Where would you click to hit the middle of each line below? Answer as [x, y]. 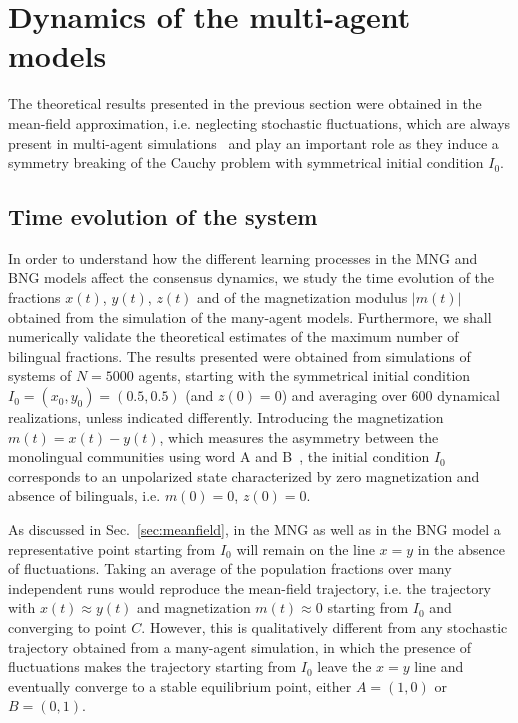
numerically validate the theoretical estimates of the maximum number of [233, 336]
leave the [344, 666]
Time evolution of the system [163, 216]
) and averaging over [344, 395]
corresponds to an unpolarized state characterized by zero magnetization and [244, 475]
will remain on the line [305, 548]
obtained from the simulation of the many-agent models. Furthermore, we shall [250, 316]
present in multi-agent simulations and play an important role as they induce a [253, 142]
